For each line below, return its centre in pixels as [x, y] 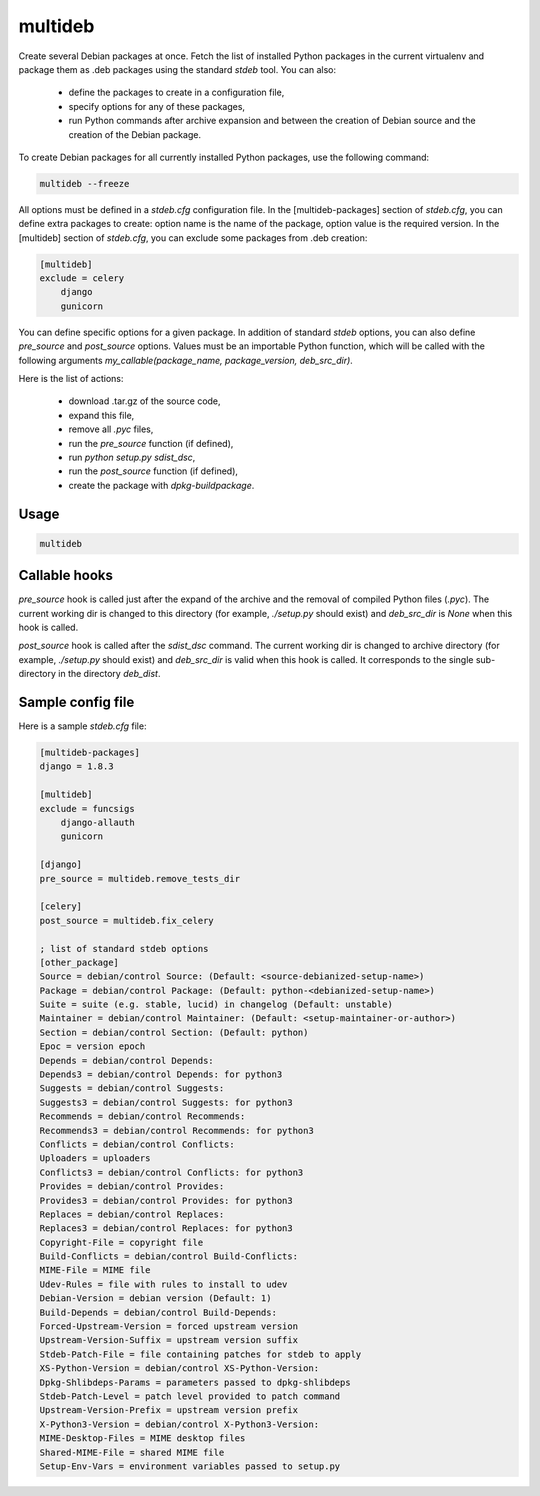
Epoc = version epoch [92, 1046]
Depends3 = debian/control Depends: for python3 [161, 1074]
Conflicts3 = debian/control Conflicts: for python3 [171, 1172]
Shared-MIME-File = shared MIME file [132, 1452]
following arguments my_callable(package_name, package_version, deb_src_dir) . [186, 360]
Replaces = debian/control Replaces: [132, 1214]
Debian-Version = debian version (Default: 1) [155, 1298]
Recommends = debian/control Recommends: [142, 1116]
